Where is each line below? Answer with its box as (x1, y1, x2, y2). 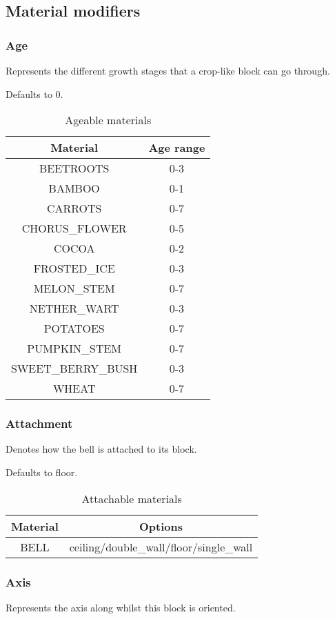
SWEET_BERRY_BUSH (11, 360, 138, 377)
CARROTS (46, 200, 102, 217)
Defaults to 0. (6, 86, 63, 101)
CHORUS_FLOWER (21, 220, 127, 237)
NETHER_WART (29, 300, 119, 317)
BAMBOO (48, 180, 100, 197)
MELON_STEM (33, 280, 115, 297)
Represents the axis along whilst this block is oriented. (6, 600, 236, 614)
